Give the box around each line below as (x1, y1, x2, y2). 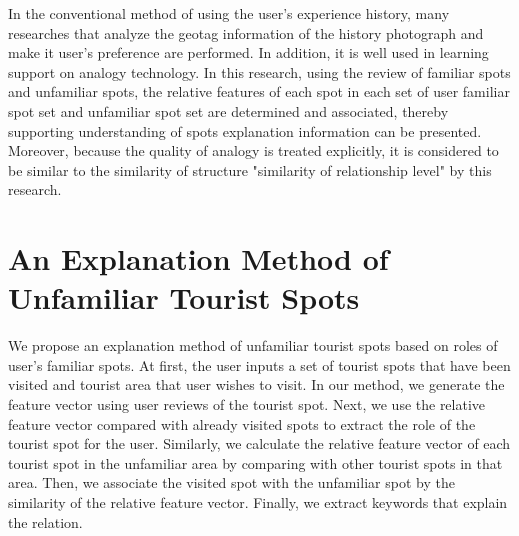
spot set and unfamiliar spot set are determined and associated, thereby (8, 100, 449, 121)
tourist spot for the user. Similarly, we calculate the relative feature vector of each (8, 433, 511, 454)
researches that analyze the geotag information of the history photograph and (8, 22, 484, 43)
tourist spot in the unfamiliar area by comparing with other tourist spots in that (8, 452, 503, 473)
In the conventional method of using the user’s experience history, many (8, 3, 450, 23)
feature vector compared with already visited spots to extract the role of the (8, 413, 476, 434)
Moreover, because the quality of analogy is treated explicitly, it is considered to (8, 140, 499, 161)
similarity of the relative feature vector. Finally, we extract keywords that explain (8, 492, 508, 512)
